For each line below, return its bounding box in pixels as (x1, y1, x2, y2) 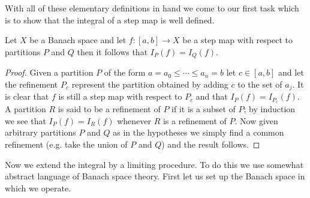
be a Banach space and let (29, 34, 127, 46)
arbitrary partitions (5, 126, 76, 139)
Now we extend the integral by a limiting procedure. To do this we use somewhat (5, 158, 304, 170)
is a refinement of (162, 114, 227, 127)
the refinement (5, 77, 58, 90)
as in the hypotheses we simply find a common (113, 126, 284, 139)
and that (195, 90, 228, 103)
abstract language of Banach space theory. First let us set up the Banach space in (5, 170, 305, 182)
